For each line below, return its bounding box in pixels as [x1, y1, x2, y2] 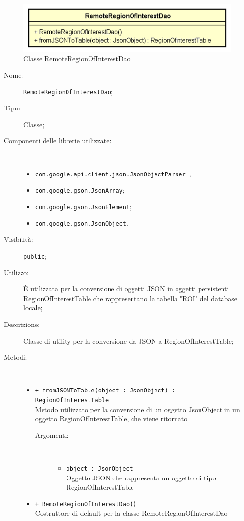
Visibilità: [4, 234, 33, 244]
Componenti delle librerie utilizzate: [4, 135, 111, 146]
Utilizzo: [4, 267, 29, 277]
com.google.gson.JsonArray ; [35, 185, 125, 195]
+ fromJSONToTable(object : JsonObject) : [35, 387, 176, 394]
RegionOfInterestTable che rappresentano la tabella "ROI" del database [23, 293, 238, 303]
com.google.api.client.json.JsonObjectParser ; [35, 168, 191, 178]
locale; [23, 303, 43, 313]
